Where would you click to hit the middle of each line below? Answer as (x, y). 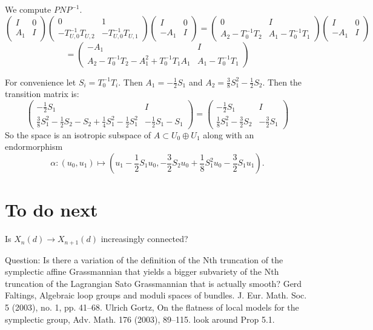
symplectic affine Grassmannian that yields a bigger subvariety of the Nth (142, 271)
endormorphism (34, 146)
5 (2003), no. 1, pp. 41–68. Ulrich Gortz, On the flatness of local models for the (152, 307)
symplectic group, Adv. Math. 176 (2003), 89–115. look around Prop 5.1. (140, 319)
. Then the (282, 82)
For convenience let (41, 82)
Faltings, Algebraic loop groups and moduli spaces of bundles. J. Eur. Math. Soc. (156, 295)
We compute (28, 9)
